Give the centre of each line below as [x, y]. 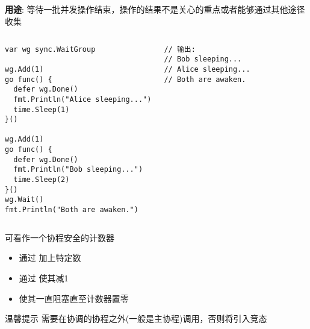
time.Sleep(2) [42, 180]
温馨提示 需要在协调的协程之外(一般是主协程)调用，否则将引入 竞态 [136, 318]
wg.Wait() [24, 200]
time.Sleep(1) [42, 109]
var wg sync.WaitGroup [50, 49]
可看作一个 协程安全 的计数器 [60, 237]
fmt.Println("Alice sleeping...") [82, 99]
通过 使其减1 [44, 277]
